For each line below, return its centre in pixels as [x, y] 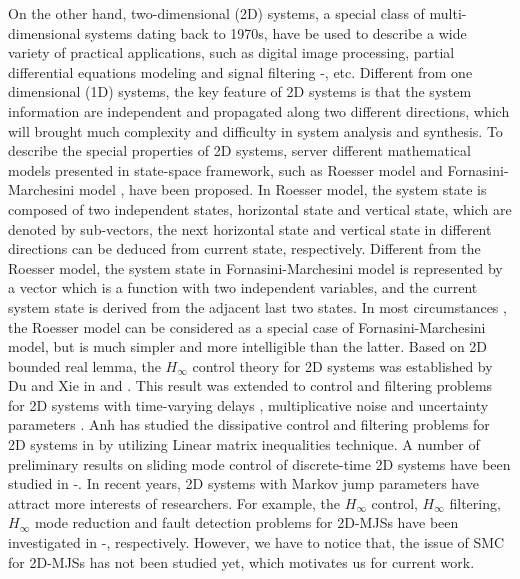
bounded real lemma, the [84, 365]
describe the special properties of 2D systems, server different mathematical [239, 150]
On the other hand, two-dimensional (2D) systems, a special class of [216, 13]
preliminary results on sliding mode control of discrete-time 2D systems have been [259, 463]
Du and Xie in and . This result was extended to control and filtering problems [250, 385]
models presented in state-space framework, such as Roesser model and [225, 169]
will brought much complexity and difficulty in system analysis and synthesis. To [255, 130]
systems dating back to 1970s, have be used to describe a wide [276, 32]
